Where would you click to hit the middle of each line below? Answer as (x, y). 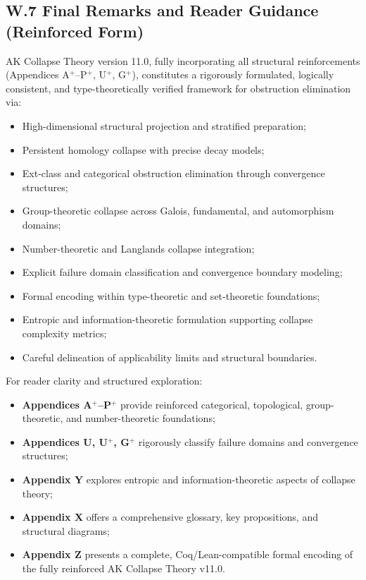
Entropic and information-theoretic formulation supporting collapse (168, 319)
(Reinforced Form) (75, 31)
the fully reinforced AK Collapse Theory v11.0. (124, 568)
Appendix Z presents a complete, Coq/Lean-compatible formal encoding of (188, 554)
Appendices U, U (65, 441)
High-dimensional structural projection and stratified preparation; (164, 125)
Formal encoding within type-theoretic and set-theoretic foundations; (171, 295)
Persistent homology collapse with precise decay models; (143, 149)
